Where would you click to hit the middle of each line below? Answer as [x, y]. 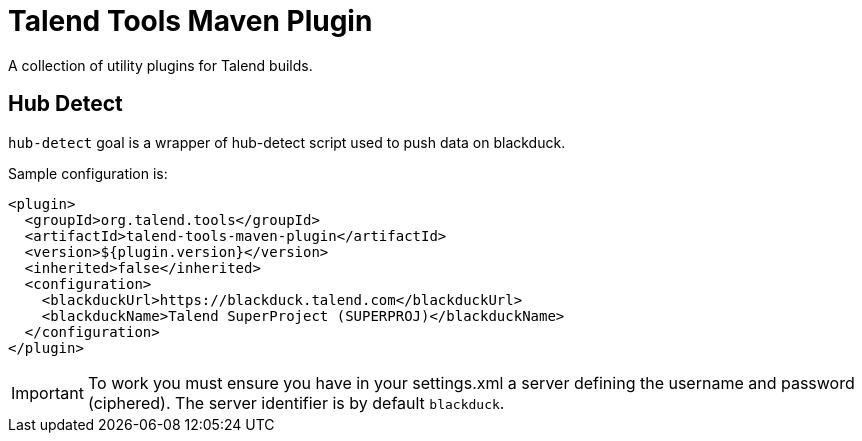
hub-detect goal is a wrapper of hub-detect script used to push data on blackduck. [287, 142]
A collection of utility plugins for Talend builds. [160, 65]
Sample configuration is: [88, 173]
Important [47, 392]
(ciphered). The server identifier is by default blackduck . [296, 402]
